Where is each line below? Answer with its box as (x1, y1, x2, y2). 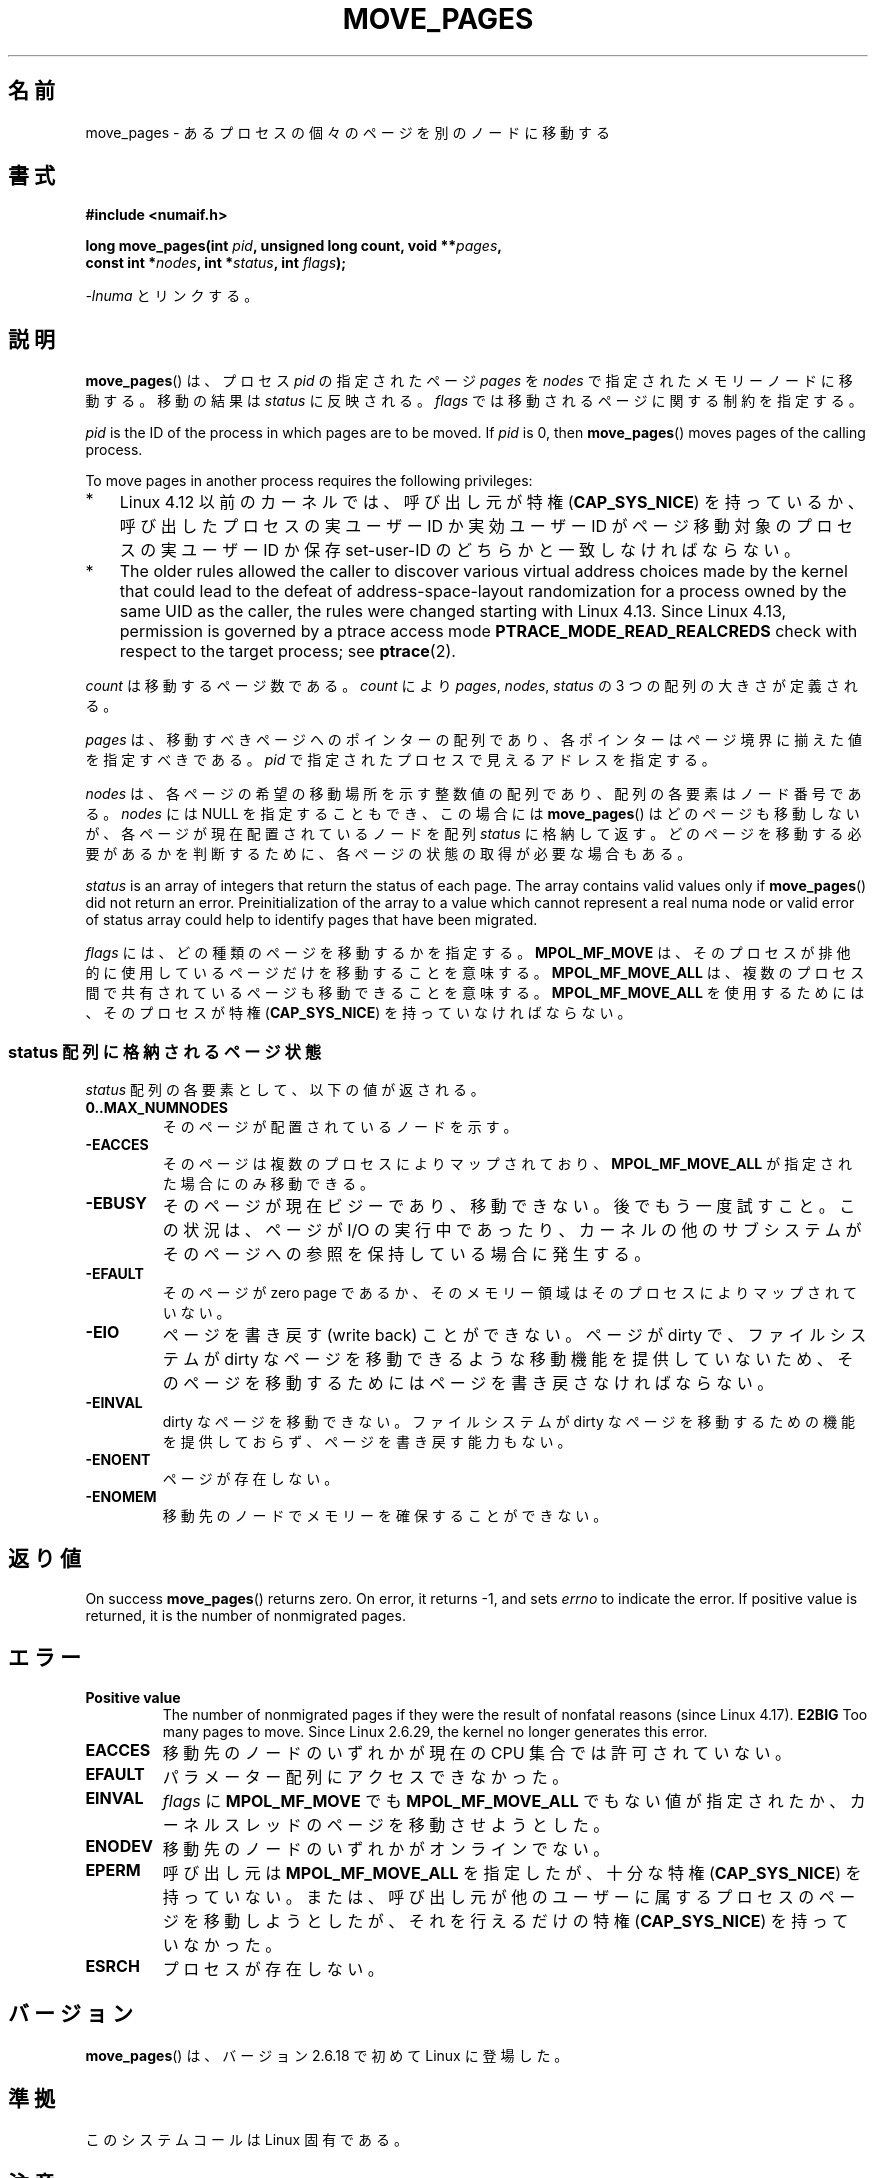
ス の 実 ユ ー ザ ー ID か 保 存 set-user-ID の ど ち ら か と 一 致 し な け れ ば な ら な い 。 (119, 540, 801, 561)
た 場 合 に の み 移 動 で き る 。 (162, 1175, 375, 1193)
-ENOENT (85, 1451, 151, 1469)
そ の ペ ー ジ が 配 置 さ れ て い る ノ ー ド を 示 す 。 (162, 1118, 518, 1136)
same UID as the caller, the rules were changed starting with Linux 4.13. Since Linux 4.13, (119, 601, 787, 622)
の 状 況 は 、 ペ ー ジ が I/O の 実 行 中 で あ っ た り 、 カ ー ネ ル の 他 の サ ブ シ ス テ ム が (162, 1220, 862, 1241)
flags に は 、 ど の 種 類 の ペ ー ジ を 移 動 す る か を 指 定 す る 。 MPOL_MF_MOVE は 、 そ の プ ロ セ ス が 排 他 (85, 944, 851, 962)
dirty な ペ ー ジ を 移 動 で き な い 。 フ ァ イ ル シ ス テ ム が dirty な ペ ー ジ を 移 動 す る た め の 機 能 (162, 1413, 855, 1431)
